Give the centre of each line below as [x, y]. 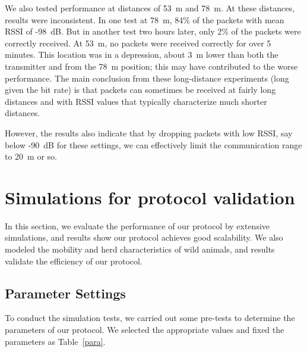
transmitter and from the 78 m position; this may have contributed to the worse [151, 66]
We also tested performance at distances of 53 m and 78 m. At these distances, [150, 8]
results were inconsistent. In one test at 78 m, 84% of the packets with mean [145, 19]
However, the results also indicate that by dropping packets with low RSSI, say [149, 133]
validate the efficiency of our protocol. [74, 261]
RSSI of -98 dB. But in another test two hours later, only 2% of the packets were [153, 31]
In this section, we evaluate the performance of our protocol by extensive [137, 225]
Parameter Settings [65, 293]
